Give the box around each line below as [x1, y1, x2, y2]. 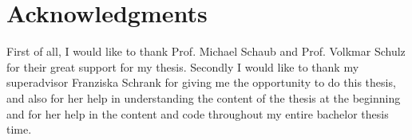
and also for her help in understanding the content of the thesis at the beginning [6, 89, 401, 106]
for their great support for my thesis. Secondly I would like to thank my [6, 58, 359, 75]
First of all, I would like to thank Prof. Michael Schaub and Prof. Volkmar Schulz [6, 43, 406, 60]
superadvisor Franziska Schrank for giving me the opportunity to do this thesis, [6, 74, 396, 91]
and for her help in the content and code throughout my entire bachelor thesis [6, 105, 389, 122]
